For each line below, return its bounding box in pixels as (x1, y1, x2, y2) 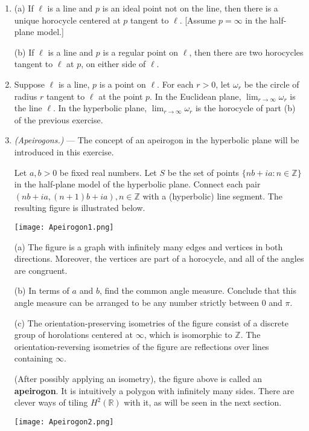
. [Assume (179, 13, 216, 26)
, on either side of (81, 57, 146, 70)
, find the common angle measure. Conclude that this (99, 284, 296, 297)
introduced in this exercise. (14, 145, 114, 158)
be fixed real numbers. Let (59, 166, 157, 178)
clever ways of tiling (14, 396, 88, 409)
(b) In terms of (14, 284, 69, 297)
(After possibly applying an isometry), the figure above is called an (14, 372, 263, 384)
